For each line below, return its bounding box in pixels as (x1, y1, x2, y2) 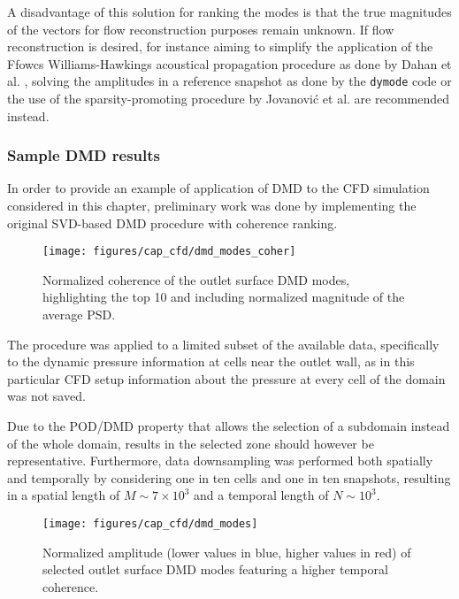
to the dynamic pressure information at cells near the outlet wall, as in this (7, 352, 415, 371)
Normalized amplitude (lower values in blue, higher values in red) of (42, 542, 411, 561)
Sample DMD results (7, 144, 161, 166)
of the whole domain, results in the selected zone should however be (7, 434, 374, 452)
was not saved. (7, 387, 86, 405)
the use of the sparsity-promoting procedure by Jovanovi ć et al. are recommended (7, 89, 449, 108)
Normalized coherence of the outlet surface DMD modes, (42, 270, 350, 288)
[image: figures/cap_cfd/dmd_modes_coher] (42, 245, 296, 258)
